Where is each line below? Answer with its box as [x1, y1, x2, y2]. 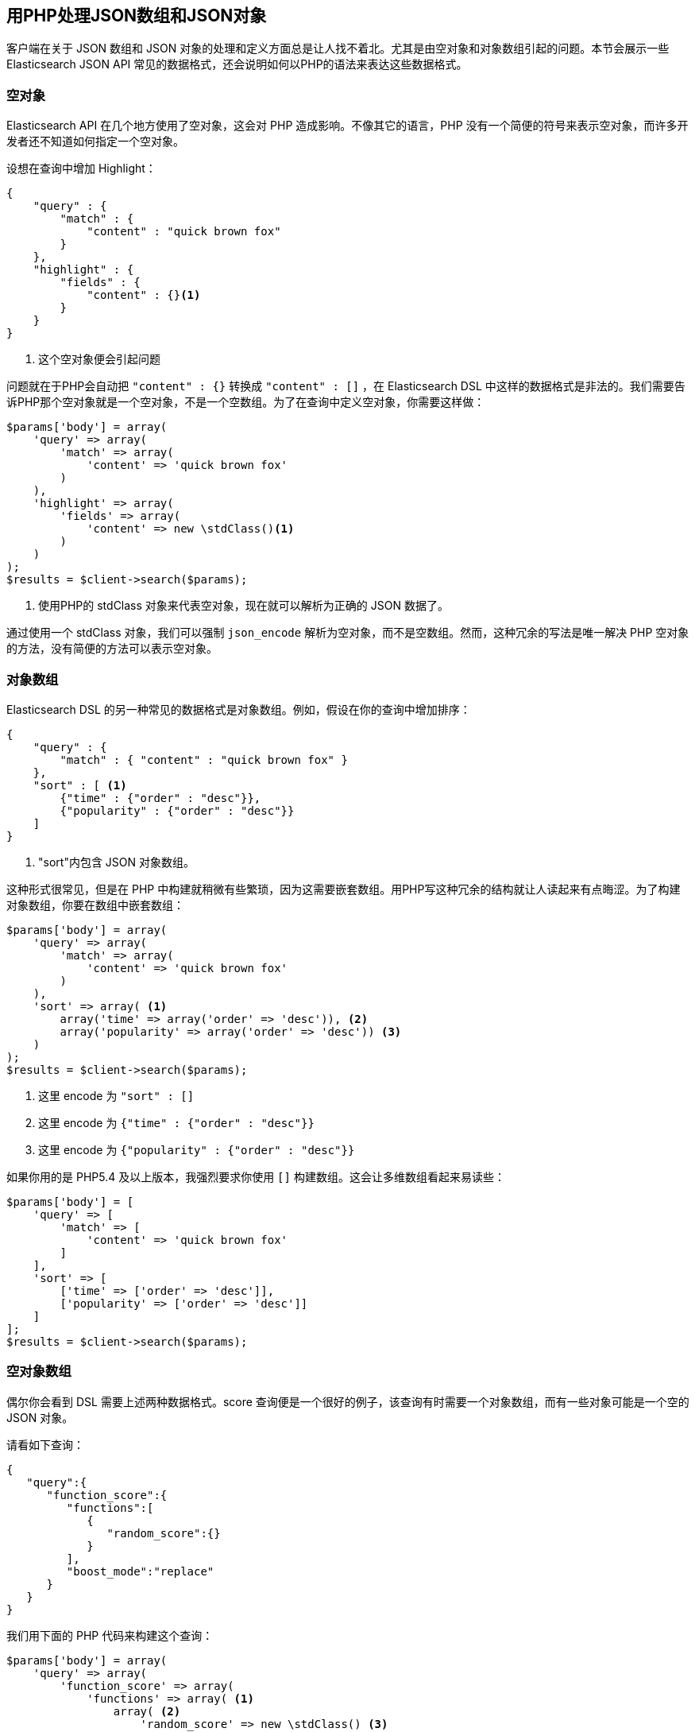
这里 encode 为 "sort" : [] [38, 1088, 195, 1102]
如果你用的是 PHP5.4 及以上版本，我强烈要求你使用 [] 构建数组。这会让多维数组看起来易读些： [6, 1169, 505, 1184]
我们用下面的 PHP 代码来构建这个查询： [6, 1628, 214, 1642]
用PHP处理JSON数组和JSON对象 [6, 6, 267, 25]
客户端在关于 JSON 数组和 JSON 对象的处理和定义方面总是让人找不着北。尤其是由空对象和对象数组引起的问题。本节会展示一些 [6, 41, 670, 56]
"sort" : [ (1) [33, 778, 127, 792]
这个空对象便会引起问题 [38, 352, 160, 366]
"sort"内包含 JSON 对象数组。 [38, 854, 195, 869]
